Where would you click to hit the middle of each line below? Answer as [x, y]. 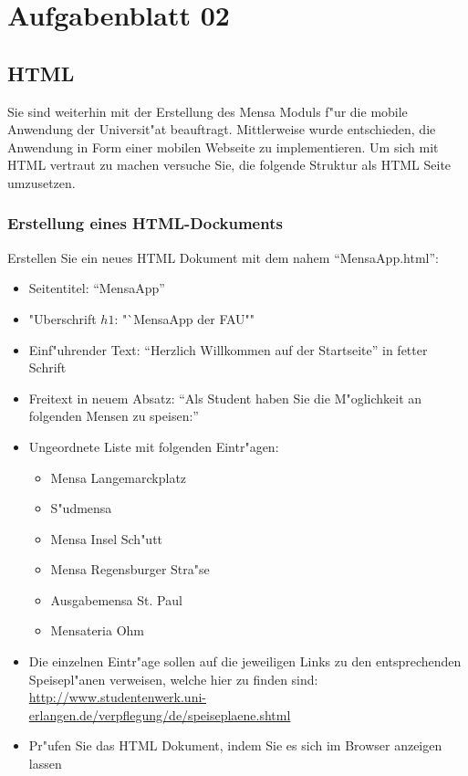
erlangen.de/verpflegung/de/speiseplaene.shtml [160, 714]
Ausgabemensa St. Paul [116, 599]
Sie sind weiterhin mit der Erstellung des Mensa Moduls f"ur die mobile [208, 111]
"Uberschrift [62, 318]
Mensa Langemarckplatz [119, 477]
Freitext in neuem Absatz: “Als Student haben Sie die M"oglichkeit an [225, 398]
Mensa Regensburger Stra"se [130, 569]
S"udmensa [81, 508]
